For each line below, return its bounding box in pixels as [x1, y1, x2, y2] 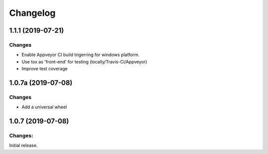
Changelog [9, 7, 56, 18]
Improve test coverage [21, 66, 68, 72]
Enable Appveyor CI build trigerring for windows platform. [21, 52, 140, 58]
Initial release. [9, 143, 38, 149]
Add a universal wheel [21, 104, 67, 110]
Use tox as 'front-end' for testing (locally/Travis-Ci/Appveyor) [21, 58, 147, 64]
